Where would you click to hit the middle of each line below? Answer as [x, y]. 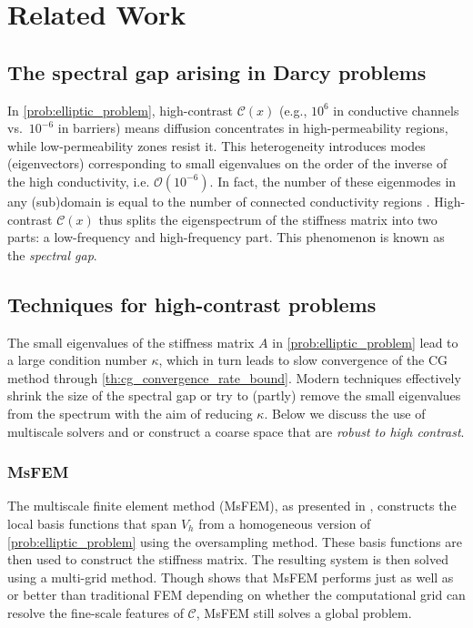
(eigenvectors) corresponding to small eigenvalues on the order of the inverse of [227, 163]
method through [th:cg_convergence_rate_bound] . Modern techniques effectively [234, 377]
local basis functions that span [92, 523]
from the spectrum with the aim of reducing [130, 413]
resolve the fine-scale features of [96, 612]
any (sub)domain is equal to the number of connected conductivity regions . [219, 201]
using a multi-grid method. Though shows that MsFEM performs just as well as [231, 577]
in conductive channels [396, 110]
